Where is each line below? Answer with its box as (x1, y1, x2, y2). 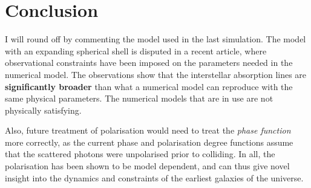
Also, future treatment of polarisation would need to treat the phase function (5, 124, 291, 137)
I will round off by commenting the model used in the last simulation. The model (5, 33, 306, 45)
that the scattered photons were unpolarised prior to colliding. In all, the (5, 147, 275, 160)
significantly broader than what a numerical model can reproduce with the (5, 80, 293, 92)
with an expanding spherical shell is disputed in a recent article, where (5, 44, 267, 57)
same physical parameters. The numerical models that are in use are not (5, 92, 273, 105)
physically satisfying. (5, 103, 82, 116)
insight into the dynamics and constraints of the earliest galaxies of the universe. (5, 171, 304, 184)
